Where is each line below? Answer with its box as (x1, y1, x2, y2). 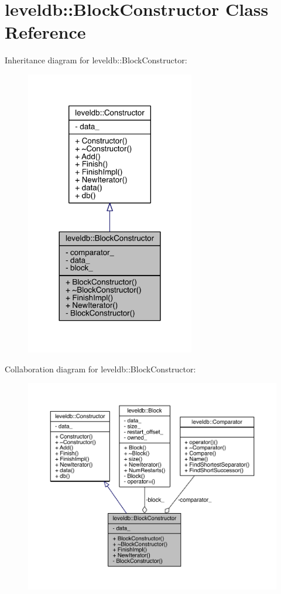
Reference (5, 20, 86, 44)
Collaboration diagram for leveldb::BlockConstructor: (5, 362, 196, 375)
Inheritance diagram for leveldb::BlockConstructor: (5, 54, 187, 66)
